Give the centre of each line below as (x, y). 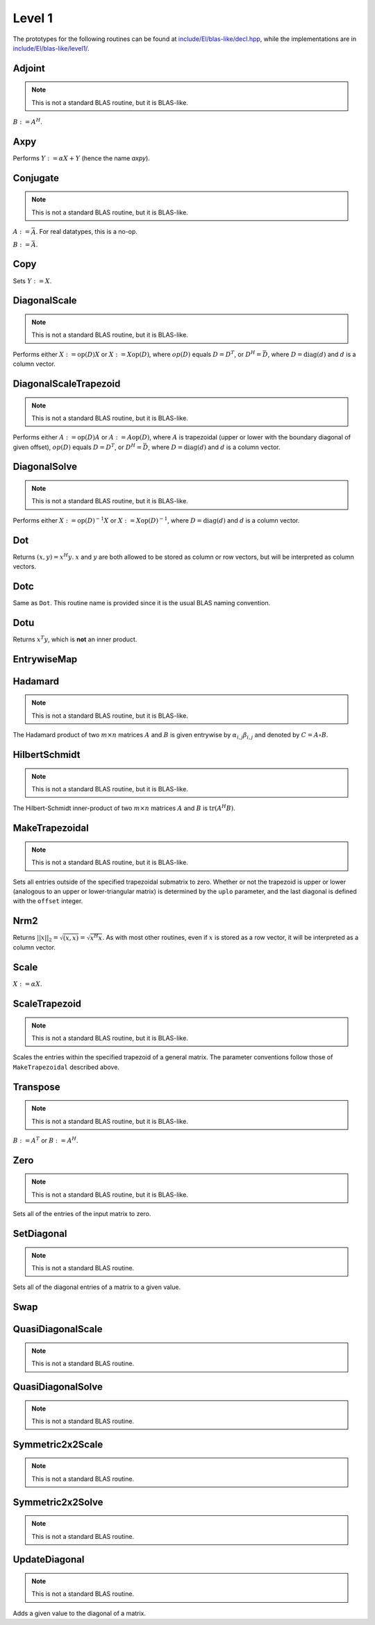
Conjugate (36, 178)
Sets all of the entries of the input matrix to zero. (82, 1214)
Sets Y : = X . (32, 280)
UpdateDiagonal (49, 1559)
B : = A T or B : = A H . (45, 1140)
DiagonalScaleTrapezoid (67, 384)
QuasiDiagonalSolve (58, 1387)
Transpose (36, 1087)
